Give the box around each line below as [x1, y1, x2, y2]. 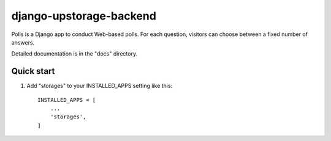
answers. [11, 38, 35, 46]
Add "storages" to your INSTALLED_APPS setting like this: [26, 82, 173, 90]
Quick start [11, 66, 55, 76]
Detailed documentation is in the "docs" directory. [11, 50, 138, 57]
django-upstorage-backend [11, 9, 156, 23]
